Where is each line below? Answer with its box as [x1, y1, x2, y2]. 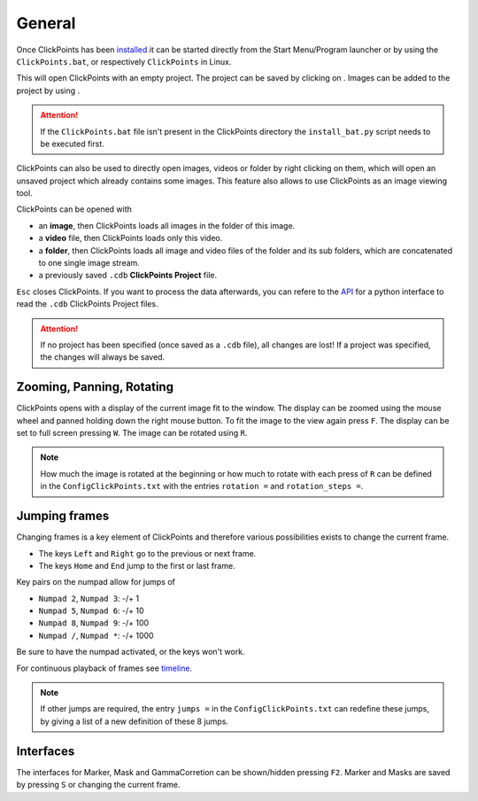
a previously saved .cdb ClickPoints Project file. [38, 270, 218, 281]
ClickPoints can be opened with [16, 204, 133, 214]
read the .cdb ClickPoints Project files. [16, 299, 158, 309]
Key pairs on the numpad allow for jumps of [16, 577, 176, 587]
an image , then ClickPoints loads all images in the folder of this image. [38, 220, 296, 230]
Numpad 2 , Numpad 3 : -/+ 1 [38, 593, 140, 603]
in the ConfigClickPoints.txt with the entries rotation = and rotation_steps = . [40, 481, 364, 492]
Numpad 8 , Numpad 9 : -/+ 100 [38, 618, 150, 628]
